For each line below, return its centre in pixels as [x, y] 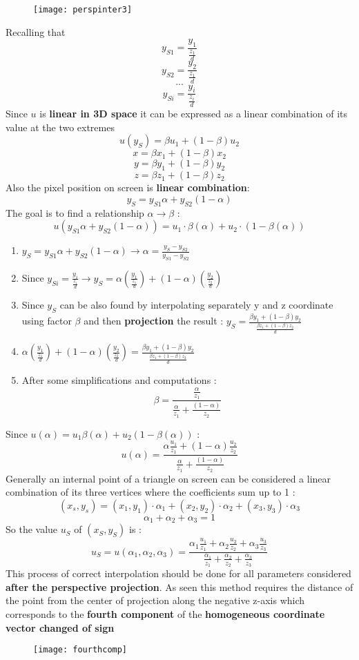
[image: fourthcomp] [80, 650]
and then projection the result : [154, 321]
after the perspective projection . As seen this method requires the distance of [179, 586]
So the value [32, 529]
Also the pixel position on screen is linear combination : [128, 187]
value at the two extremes [60, 127]
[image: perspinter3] [83, 10]
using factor [47, 321]
